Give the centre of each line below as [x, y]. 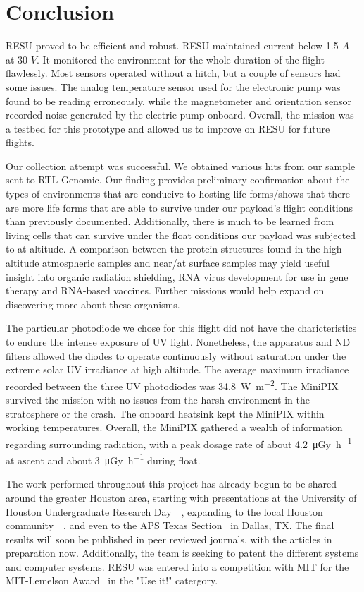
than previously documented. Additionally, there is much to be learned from [170, 221]
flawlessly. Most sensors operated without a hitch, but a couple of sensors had [173, 73]
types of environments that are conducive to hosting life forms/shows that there [178, 194]
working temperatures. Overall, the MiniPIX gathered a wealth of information [174, 427]
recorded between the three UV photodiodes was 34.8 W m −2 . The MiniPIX [172, 385]
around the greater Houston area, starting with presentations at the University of [181, 497]
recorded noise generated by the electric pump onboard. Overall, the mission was [180, 115]
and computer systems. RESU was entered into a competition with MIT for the [177, 566]
